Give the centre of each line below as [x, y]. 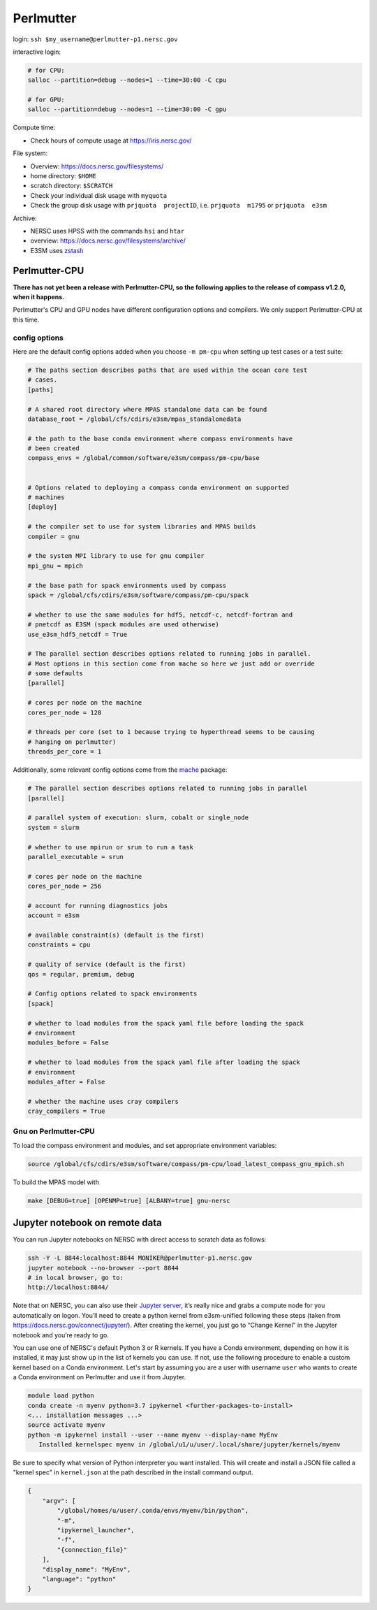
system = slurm [53, 827]
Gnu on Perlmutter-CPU [54, 1131]
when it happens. [39, 297]
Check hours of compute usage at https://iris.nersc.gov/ [111, 141]
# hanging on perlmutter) [72, 742]
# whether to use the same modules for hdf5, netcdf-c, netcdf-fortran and [160, 614]
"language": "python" [79, 1579]
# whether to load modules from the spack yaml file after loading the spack [164, 1062]
